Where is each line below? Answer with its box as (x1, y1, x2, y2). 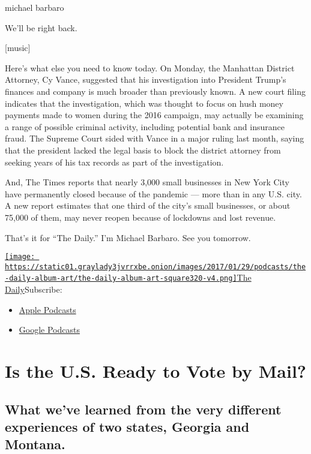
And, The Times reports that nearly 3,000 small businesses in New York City (5, 176, 289, 188)
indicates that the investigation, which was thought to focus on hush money (5, 97, 283, 109)
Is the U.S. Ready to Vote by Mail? (5, 359, 307, 383)
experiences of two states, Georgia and (5, 417, 250, 435)
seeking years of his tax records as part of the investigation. (5, 155, 224, 168)
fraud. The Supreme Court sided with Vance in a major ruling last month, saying (5, 132, 304, 145)
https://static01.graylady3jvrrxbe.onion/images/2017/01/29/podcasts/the (5, 262, 306, 271)
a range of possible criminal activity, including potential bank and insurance (5, 120, 285, 133)
